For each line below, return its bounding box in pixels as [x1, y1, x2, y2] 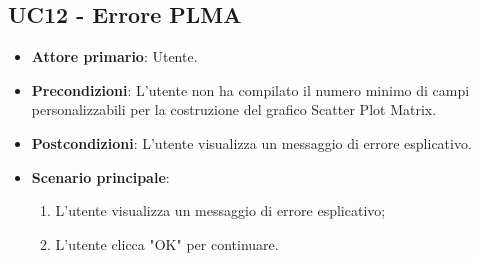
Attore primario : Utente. [31, 46, 198, 67]
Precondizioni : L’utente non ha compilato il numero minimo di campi [31, 79, 470, 100]
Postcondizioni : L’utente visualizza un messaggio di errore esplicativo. [31, 132, 472, 153]
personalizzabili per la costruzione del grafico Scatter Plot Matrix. [31, 99, 437, 120]
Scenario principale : [31, 166, 170, 187]
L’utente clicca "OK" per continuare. [55, 233, 279, 254]
